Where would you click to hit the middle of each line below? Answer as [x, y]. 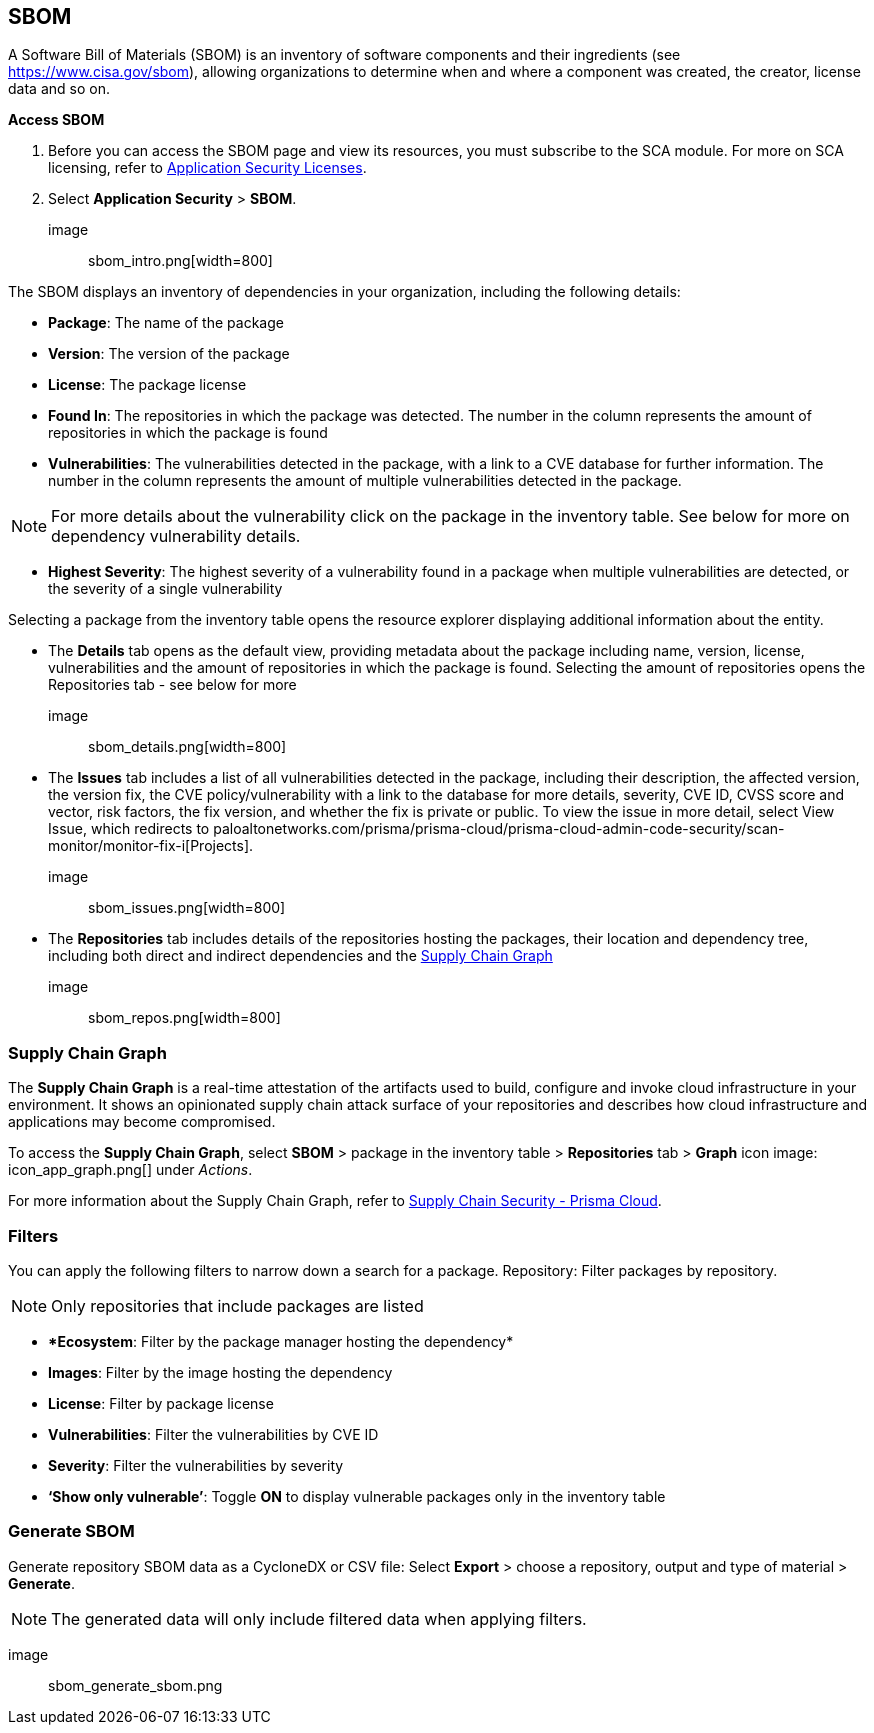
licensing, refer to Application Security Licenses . [207, 168]
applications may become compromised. [142, 1122]
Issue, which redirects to [129, 829]
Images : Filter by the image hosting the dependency [220, 1372]
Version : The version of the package [169, 354]
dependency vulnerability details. [176, 536]
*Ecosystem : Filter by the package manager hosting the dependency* [281, 1341]
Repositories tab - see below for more [172, 685]
